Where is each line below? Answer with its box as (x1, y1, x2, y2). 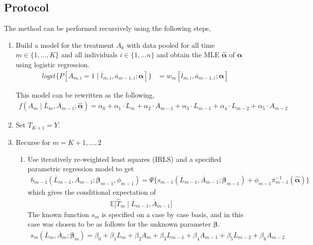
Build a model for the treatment (15, 39, 114, 50)
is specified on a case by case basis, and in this (102, 209, 243, 219)
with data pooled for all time (126, 39, 215, 50)
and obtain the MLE (156, 49, 219, 60)
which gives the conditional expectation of (27, 186, 156, 197)
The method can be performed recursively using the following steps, (4, 23, 211, 33)
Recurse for (15, 136, 50, 147)
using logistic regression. (15, 59, 90, 69)
